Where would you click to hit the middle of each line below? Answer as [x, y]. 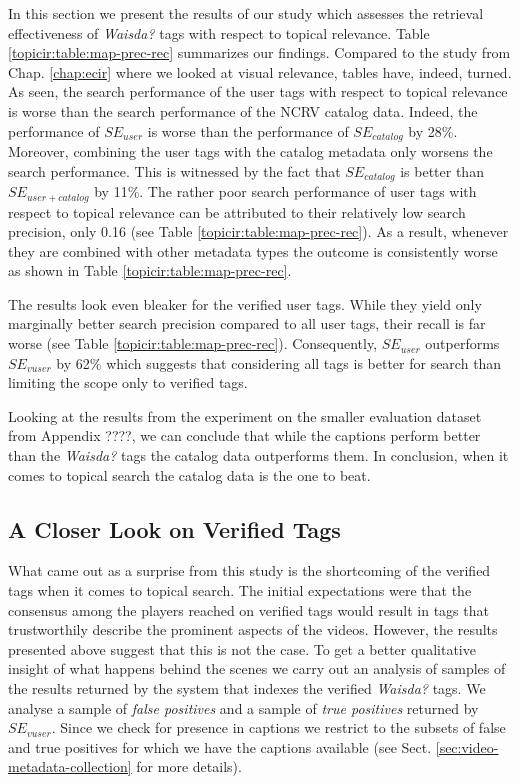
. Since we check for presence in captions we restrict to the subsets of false [278, 727]
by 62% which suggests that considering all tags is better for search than [279, 362]
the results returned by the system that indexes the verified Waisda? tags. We [247, 688]
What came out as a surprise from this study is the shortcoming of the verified [249, 570]
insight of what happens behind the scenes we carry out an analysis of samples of [257, 668]
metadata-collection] [70, 766]
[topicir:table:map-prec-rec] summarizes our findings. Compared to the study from [259, 52]
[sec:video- [467, 746]
